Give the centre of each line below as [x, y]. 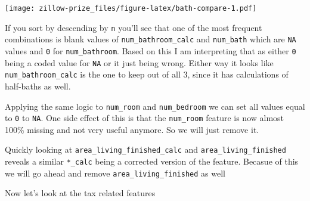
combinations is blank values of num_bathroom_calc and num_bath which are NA [151, 39]
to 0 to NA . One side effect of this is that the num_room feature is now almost [145, 118]
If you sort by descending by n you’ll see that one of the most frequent [134, 27]
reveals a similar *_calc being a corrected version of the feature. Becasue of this [152, 161]
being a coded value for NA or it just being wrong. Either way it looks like [139, 62]
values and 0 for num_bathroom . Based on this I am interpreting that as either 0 [151, 50]
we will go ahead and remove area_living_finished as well [115, 173]
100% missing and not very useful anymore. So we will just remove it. [132, 129]
